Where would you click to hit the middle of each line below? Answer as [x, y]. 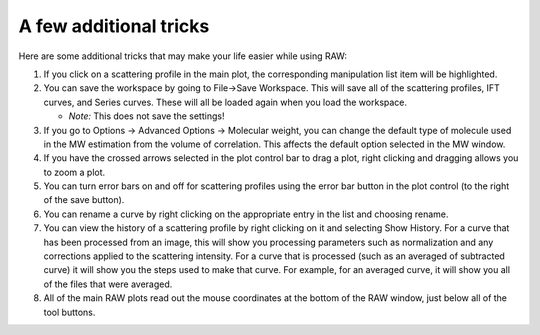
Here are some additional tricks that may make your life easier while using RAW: [182, 56]
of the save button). [84, 200]
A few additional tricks [114, 26]
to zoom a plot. [74, 172]
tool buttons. [69, 312]
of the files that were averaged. [108, 284]
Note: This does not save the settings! [146, 116]
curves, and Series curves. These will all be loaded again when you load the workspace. [225, 102]
